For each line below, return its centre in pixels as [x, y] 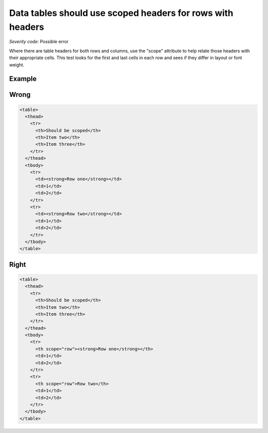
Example [23, 79]
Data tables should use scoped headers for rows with [121, 13]
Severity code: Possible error [39, 42]
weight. [17, 65]
